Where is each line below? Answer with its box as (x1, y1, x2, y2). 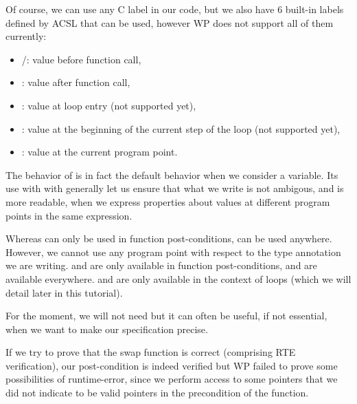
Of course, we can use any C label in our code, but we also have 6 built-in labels (5, 2, 344, 16)
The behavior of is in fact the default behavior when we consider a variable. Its (5, 167, 338, 182)
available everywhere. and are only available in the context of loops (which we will (5, 271, 352, 286)
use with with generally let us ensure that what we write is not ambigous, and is (5, 181, 344, 195)
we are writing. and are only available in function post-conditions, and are (5, 258, 317, 273)
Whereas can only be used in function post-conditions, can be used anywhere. (5, 231, 332, 246)
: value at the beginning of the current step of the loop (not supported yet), (21, 121, 341, 136)
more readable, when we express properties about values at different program (5, 194, 330, 209)
